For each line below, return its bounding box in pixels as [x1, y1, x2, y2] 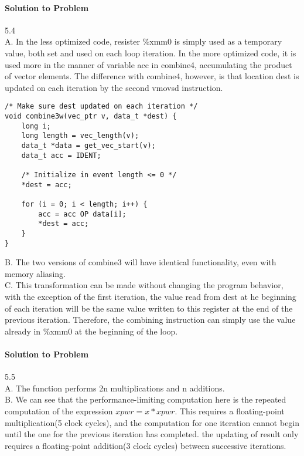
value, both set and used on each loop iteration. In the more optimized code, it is [5, 46, 296, 59]
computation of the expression [5, 404, 113, 417]
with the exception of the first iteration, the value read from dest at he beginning [5, 290, 296, 302]
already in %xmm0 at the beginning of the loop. [5, 325, 178, 337]
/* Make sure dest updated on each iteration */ [5, 102, 198, 111]
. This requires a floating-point [175, 404, 285, 417]
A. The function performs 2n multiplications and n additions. [5, 381, 225, 394]
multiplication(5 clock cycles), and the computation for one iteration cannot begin [5, 416, 300, 428]
